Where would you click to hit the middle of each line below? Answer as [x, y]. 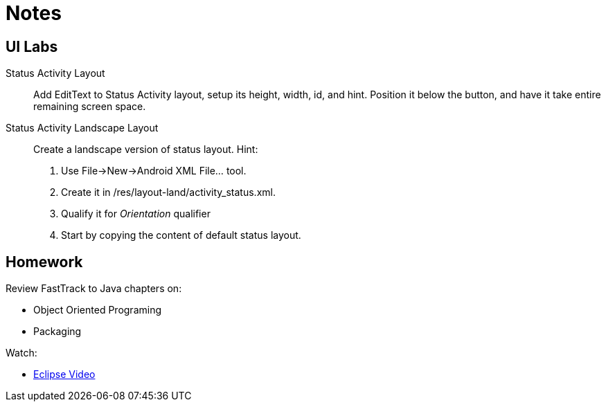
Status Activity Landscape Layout [82, 128]
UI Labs [32, 46]
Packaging [57, 332]
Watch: [21, 353]
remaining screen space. [90, 107]
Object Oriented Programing [98, 310]
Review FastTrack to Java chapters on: [94, 289]
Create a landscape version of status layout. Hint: [146, 150]
